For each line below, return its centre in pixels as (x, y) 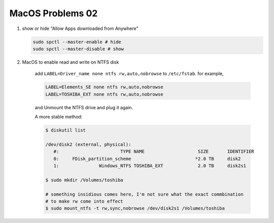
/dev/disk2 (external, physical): (88, 144)
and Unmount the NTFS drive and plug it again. (84, 107)
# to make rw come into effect (84, 201)
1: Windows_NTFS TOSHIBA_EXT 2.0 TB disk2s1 (150, 166)
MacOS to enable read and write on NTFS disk (71, 62)
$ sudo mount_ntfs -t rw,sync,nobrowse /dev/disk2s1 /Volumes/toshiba (135, 209)
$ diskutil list (66, 130)
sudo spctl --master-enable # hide (77, 42)
